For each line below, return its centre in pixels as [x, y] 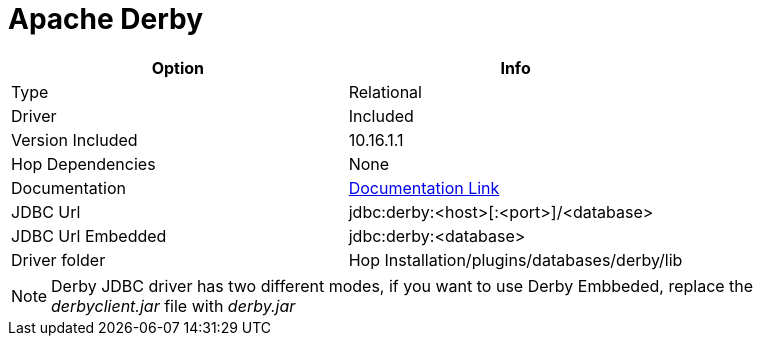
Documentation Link [424, 187]
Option [178, 67]
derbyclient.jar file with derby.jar [173, 305]
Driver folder [58, 259]
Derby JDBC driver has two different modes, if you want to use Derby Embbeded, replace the [402, 285]
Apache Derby [106, 19]
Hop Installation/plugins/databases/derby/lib [515, 259]
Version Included [74, 139]
